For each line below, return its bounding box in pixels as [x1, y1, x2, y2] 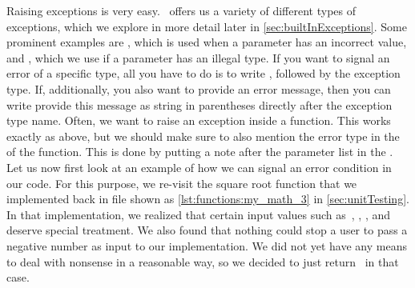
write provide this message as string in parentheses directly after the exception [6, 96, 393, 113]
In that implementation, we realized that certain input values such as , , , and [6, 206, 391, 222]
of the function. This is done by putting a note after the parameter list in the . [6, 143, 393, 160]
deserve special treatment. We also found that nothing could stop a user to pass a [6, 222, 408, 238]
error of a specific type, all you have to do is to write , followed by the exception [6, 65, 401, 82]
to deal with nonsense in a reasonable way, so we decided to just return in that [6, 253, 399, 270]
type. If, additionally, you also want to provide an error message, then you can [6, 80, 391, 97]
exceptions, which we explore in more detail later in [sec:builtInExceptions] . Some [6, 18, 407, 34]
